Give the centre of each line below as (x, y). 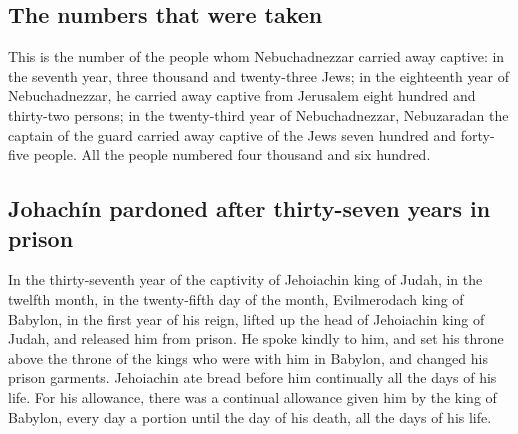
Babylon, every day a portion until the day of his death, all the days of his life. (250, 416)
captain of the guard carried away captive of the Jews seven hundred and (232, 134)
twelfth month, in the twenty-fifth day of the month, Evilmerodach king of (236, 298)
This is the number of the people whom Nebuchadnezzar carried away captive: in (256, 56)
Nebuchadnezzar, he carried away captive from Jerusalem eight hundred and (242, 95)
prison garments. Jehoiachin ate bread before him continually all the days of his (252, 377)
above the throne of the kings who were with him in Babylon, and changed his (248, 357)
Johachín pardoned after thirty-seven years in (249, 208)
